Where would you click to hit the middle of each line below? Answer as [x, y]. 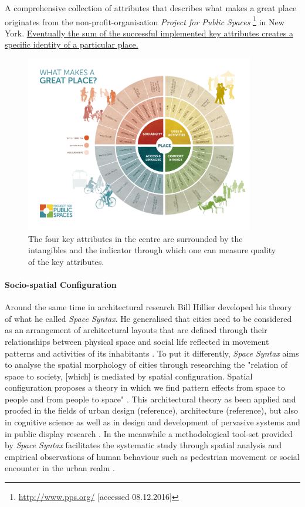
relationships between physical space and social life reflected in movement [137, 341]
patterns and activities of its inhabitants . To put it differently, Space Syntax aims [152, 353]
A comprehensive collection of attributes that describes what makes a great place [151, 8]
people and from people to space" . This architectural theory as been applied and [150, 399]
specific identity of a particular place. [72, 44]
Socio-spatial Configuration [61, 284]
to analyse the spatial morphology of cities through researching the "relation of [146, 365]
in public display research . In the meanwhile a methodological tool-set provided [149, 433]
